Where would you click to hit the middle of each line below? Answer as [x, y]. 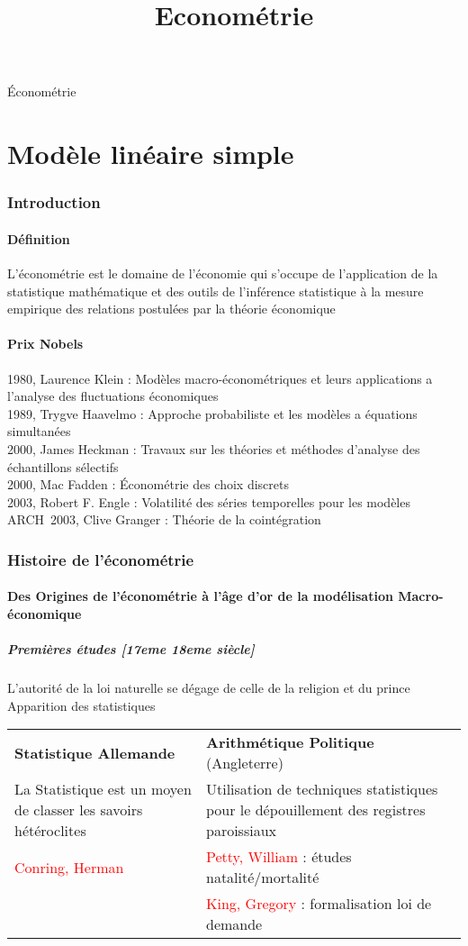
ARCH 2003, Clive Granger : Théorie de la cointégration [164, 519]
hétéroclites [50, 831]
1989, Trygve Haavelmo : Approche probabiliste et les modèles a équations [212, 413]
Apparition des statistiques [81, 705]
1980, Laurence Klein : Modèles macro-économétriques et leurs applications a [220, 378]
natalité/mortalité [263, 878]
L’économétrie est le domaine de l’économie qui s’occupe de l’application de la [223, 273]
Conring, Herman [69, 867]
